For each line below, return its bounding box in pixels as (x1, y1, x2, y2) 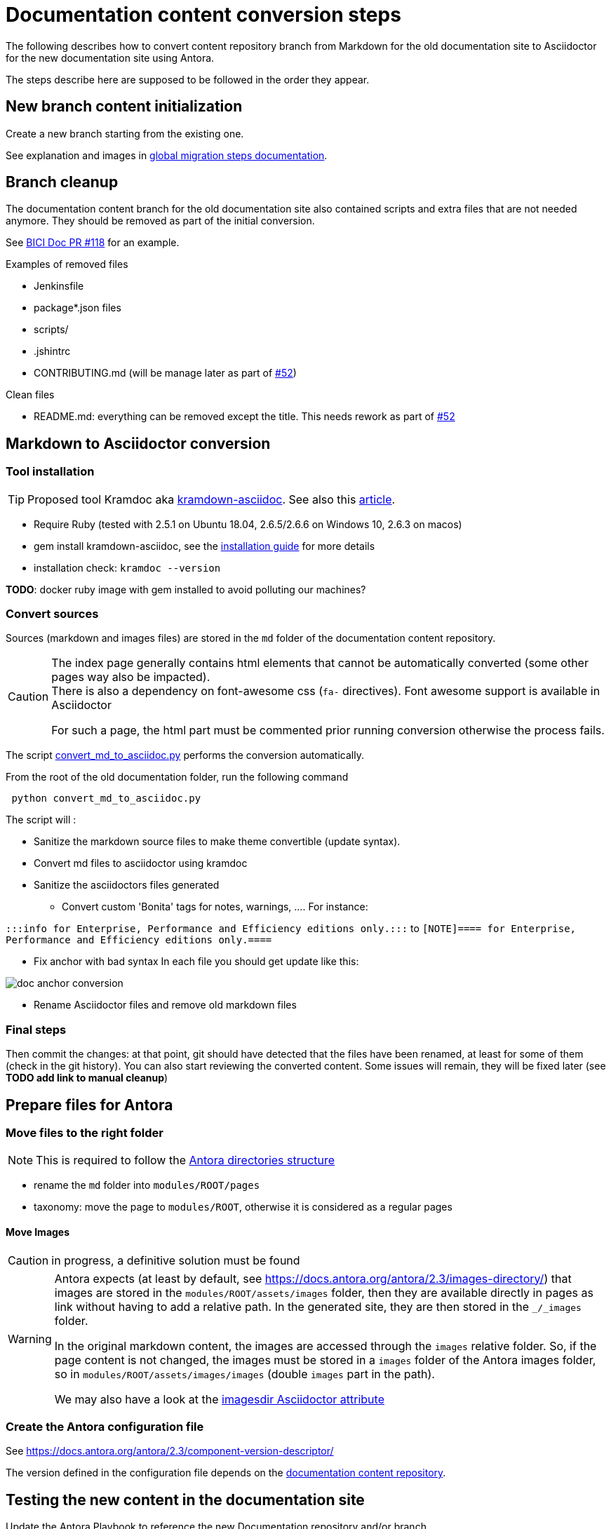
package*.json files (34, 302, 121, 314)
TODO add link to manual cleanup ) (6, 1072, 168, 1084)
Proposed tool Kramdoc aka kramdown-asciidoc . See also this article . (27, 492, 396, 506)
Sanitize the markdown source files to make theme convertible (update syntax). (34, 835, 401, 848)
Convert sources (6, 607, 99, 621)
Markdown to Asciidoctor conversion (6, 434, 271, 452)
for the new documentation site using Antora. (6, 51, 215, 64)
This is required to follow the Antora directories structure (36, 1153, 335, 1168)
